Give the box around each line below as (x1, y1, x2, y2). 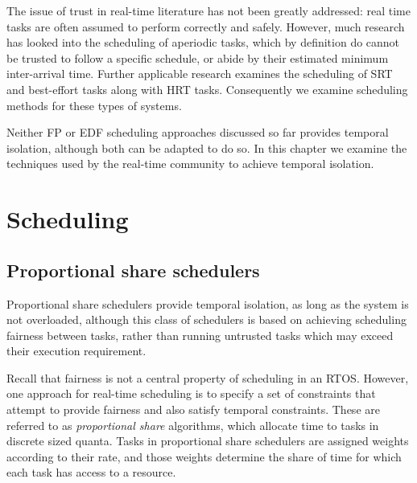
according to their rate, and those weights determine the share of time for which (6, 448, 402, 465)
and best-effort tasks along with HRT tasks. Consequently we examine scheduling (6, 80, 408, 97)
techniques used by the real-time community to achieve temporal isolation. (6, 155, 374, 172)
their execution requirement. (6, 342, 147, 359)
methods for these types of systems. (6, 96, 182, 113)
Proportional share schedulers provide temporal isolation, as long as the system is (6, 295, 409, 312)
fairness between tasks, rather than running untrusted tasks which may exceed (6, 326, 394, 343)
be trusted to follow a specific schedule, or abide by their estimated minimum (6, 49, 389, 66)
